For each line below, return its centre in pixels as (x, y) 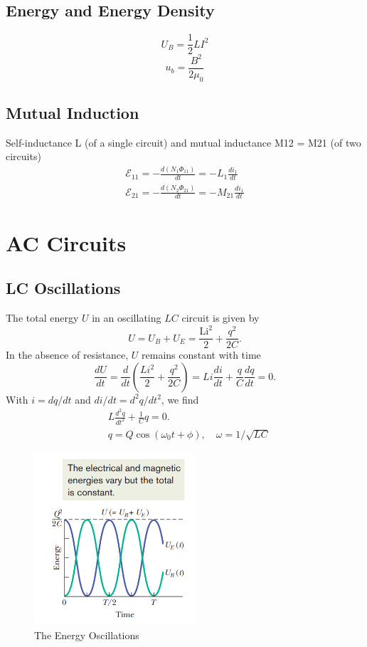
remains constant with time (201, 355)
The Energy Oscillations (87, 635)
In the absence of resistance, (67, 355)
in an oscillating (127, 317)
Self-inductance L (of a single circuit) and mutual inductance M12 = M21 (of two (183, 142)
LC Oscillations (63, 288)
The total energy (42, 317)
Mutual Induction (73, 113)
